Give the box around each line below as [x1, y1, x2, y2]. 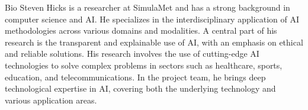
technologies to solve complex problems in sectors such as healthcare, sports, [5, 59, 283, 71]
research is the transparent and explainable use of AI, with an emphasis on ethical [5, 35, 303, 48]
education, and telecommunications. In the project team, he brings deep [5, 70, 266, 83]
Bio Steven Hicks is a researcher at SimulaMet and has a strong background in [5, 1, 290, 13]
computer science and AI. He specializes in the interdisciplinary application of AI [5, 12, 300, 25]
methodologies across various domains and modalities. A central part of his [5, 24, 277, 37]
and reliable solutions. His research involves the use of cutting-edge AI [5, 47, 259, 60]
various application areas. [5, 93, 97, 106]
